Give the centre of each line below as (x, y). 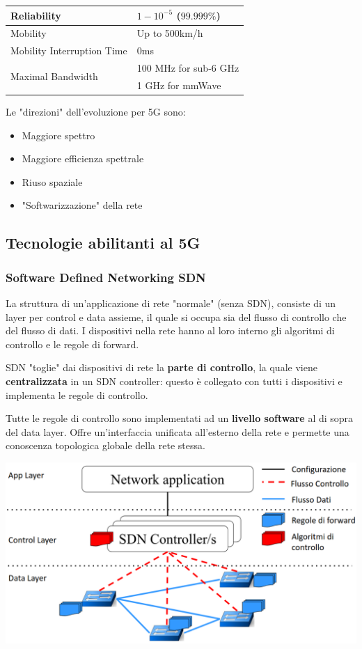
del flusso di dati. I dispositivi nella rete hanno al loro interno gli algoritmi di (170, 330)
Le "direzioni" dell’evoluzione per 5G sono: (96, 111)
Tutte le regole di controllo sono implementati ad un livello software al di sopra (180, 418)
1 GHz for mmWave (179, 85)
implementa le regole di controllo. (77, 394)
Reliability (36, 15)
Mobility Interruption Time (69, 50)
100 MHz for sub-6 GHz (188, 68)
